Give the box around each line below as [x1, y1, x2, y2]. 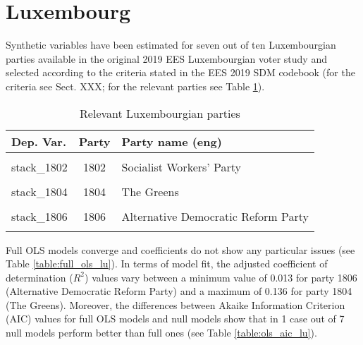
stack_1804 [11, 183, 68, 200]
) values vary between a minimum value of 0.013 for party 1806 [85, 270, 357, 284]
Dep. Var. [11, 133, 67, 150]
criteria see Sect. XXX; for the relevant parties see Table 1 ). [6, 78, 265, 93]
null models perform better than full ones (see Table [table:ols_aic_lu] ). [6, 325, 317, 340]
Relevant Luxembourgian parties [80, 104, 240, 121]
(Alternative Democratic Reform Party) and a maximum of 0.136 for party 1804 [6, 284, 352, 298]
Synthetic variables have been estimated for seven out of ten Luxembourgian [6, 37, 336, 52]
